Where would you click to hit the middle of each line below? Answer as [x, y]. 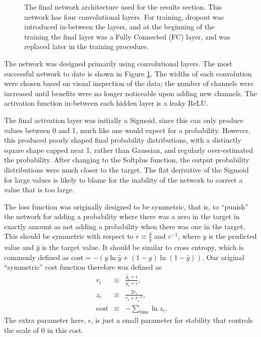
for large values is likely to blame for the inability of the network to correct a [123, 179]
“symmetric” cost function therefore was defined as [83, 267]
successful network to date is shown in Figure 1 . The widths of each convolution [128, 73]
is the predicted [233, 236]
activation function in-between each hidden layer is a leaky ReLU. [106, 103]
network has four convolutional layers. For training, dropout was [124, 16]
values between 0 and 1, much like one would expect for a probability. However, [127, 130]
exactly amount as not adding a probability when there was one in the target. [125, 226]
